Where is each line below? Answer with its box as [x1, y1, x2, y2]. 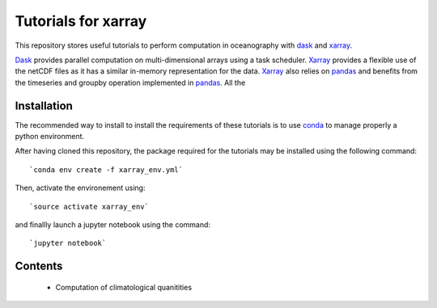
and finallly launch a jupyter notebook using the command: [15, 219, 210, 230]
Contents [15, 259, 63, 273]
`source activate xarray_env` [29, 202, 150, 211]
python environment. [15, 132, 85, 141]
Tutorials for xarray [15, 12, 147, 30]
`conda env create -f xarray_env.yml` [29, 165, 184, 174]
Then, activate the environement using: [15, 183, 146, 193]
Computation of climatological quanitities [55, 282, 193, 292]
